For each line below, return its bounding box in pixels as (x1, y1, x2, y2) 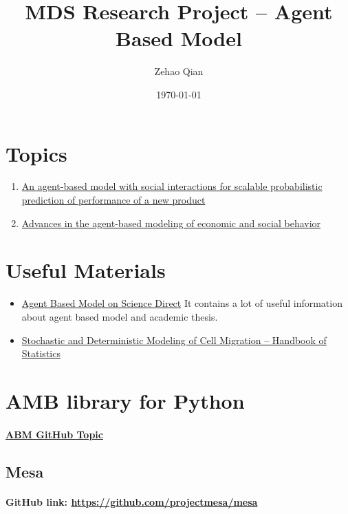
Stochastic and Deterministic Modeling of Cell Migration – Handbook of (21, 332, 327, 347)
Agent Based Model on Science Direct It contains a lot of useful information (21, 296, 342, 310)
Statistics (21, 346, 61, 361)
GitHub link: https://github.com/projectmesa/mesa (6, 494, 258, 508)
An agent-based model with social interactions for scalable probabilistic (21, 179, 323, 193)
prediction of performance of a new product (21, 193, 206, 207)
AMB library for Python (6, 386, 245, 414)
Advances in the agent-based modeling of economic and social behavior (21, 215, 321, 230)
